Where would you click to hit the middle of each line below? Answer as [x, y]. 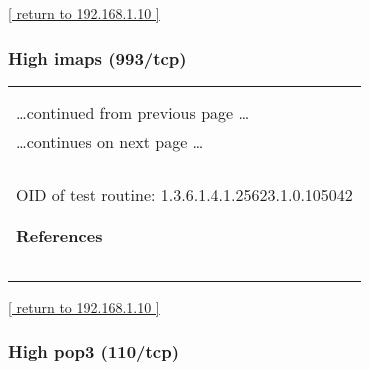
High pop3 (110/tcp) [93, 351]
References [59, 235]
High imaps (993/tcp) [97, 57]
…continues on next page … [110, 141]
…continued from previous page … [133, 112]
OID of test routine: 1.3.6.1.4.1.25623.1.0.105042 [184, 194]
